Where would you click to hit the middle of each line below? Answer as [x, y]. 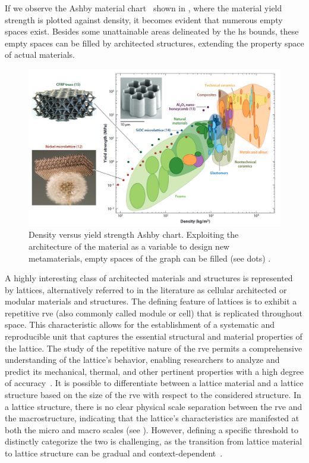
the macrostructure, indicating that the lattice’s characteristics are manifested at [152, 418]
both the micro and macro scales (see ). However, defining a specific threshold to [152, 429]
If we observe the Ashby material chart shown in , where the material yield [144, 8]
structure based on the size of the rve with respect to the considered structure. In [153, 395]
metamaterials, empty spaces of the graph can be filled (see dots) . [150, 258]
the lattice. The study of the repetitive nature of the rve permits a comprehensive [154, 348]
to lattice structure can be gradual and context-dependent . [114, 453]
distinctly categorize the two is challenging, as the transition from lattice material [154, 441]
